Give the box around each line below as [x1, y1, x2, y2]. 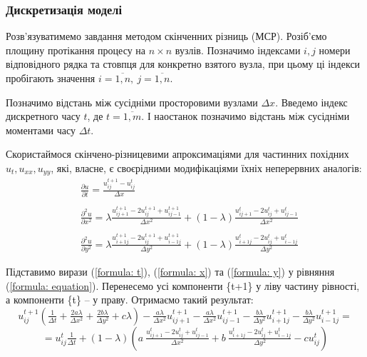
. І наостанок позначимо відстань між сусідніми [141, 109, 350, 124]
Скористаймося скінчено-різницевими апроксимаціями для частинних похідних [6, 146, 349, 161]
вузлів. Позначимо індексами [175, 42, 301, 57]
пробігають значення [6, 71, 95, 85]
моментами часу [6, 122, 76, 137]
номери [319, 42, 351, 57]
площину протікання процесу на [6, 42, 146, 57]
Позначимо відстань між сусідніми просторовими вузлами [6, 94, 258, 109]
